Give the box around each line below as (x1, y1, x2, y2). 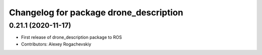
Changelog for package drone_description (9, 7, 183, 18)
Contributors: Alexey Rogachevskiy (21, 41, 92, 47)
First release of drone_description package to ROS (21, 34, 122, 40)
